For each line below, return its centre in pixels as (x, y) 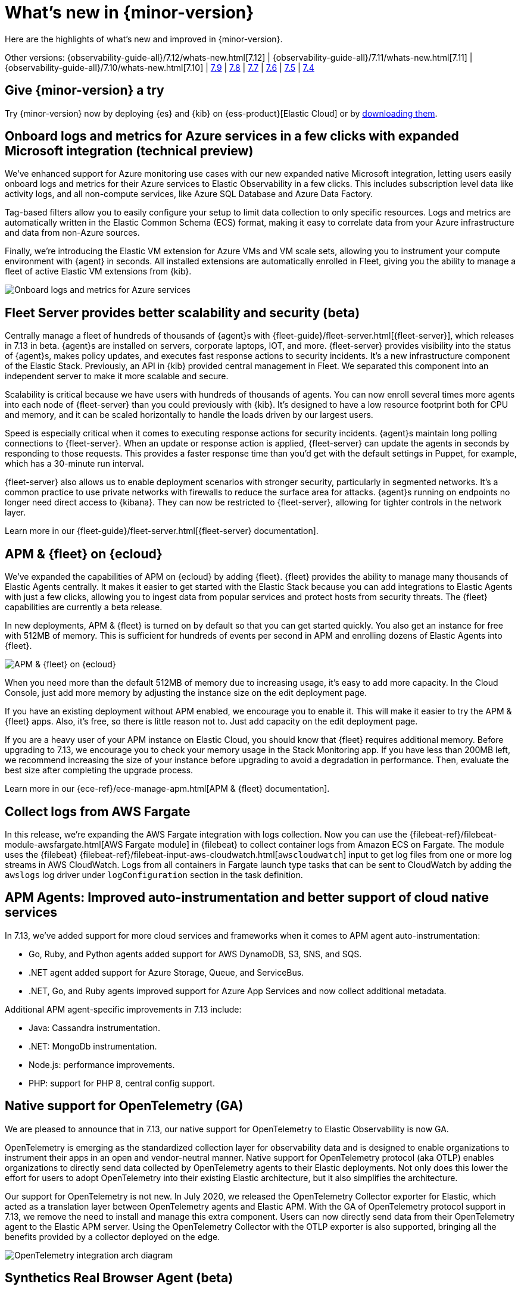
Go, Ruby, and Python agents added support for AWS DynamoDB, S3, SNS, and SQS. (195, 954)
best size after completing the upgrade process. (99, 770)
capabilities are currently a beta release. (84, 607)
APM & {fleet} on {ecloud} (84, 554)
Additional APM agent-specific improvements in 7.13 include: (123, 1009)
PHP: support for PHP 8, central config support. (122, 1083)
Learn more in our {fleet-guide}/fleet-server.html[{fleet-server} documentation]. (162, 531)
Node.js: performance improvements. (102, 1064)
